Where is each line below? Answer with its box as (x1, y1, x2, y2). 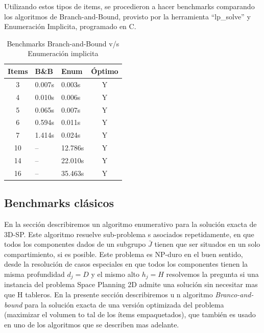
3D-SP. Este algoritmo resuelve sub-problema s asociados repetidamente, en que (4, 228, 254, 239)
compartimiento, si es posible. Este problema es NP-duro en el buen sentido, (4, 248, 243, 259)
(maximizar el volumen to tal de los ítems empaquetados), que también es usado (4, 309, 256, 320)
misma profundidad (4, 268, 65, 279)
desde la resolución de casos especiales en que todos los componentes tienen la (4, 259, 248, 269)
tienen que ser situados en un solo (154, 239, 260, 249)
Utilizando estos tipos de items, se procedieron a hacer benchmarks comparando (4, 1, 255, 11)
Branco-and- (215, 289, 254, 300)
